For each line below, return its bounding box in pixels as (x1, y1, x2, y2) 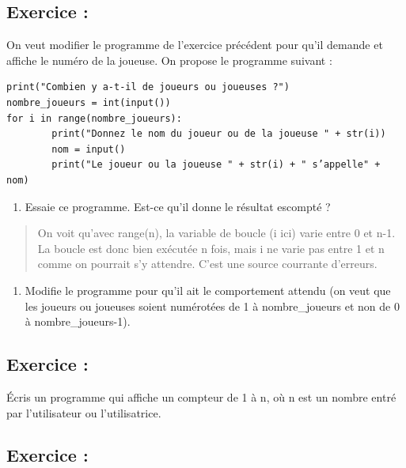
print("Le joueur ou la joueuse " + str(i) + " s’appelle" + (51, 159, 381, 171)
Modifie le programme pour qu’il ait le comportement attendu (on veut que (25, 281, 391, 298)
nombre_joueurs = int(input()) (6, 96, 171, 108)
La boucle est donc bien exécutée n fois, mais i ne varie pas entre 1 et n (37, 240, 385, 256)
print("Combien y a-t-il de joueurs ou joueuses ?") (6, 81, 290, 93)
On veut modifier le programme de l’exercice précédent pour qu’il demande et (6, 36, 383, 53)
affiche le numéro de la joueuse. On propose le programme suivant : (6, 51, 332, 68)
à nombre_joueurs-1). (25, 313, 131, 330)
